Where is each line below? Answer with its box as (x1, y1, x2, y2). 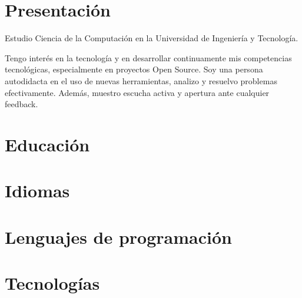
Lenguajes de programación (5, 224, 232, 249)
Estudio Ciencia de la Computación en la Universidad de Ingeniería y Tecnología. (5, 32, 298, 44)
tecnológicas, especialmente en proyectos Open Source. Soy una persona (5, 63, 263, 75)
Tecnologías (5, 271, 100, 294)
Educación (5, 132, 90, 156)
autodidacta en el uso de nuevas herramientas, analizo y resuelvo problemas (5, 74, 277, 87)
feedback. (5, 98, 38, 110)
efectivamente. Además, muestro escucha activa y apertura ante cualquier (5, 86, 270, 98)
